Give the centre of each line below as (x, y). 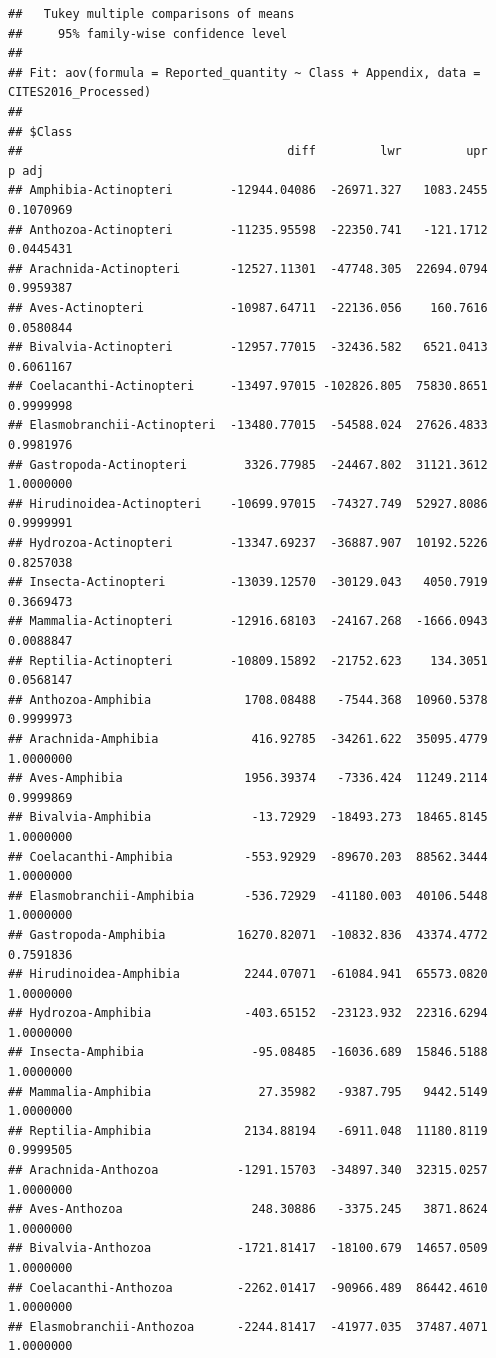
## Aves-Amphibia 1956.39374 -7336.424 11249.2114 (248, 778)
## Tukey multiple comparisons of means (151, 14)
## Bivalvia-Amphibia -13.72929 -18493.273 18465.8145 (248, 817)
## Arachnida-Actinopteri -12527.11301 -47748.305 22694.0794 (248, 268)
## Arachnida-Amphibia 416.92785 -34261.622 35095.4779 (248, 738)
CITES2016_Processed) (80, 92)
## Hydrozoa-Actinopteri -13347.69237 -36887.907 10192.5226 (248, 543)
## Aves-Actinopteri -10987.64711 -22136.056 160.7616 (248, 307)
